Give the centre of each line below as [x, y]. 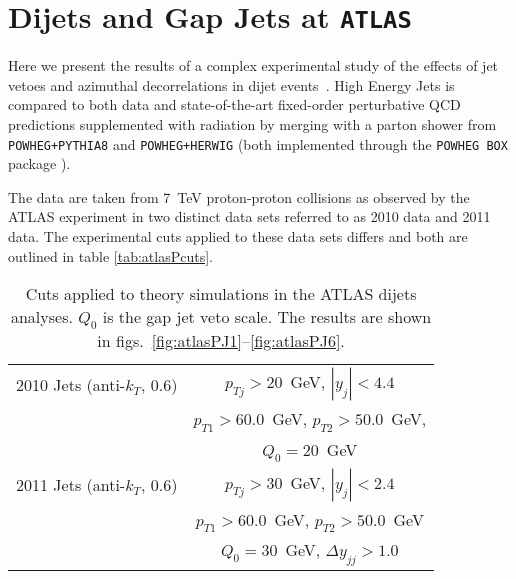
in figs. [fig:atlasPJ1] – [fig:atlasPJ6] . [221, 341]
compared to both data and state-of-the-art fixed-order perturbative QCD [234, 104]
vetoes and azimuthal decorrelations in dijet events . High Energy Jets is [231, 84]
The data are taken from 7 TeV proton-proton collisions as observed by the [239, 196]
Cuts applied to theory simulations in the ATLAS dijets [221, 294]
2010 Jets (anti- [71, 384]
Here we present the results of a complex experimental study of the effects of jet [253, 65]
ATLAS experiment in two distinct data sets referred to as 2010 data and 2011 [249, 216]
